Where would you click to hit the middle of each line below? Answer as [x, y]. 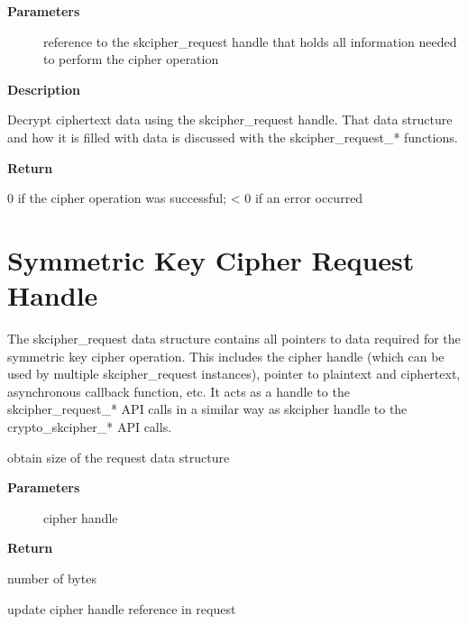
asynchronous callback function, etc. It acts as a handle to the [179, 391]
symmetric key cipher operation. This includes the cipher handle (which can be [226, 356]
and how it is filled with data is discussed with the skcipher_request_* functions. [233, 137]
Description [44, 89]
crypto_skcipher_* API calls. [90, 427]
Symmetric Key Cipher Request [211, 259]
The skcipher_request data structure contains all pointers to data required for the [234, 339]
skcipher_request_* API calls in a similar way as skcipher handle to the [207, 409]
